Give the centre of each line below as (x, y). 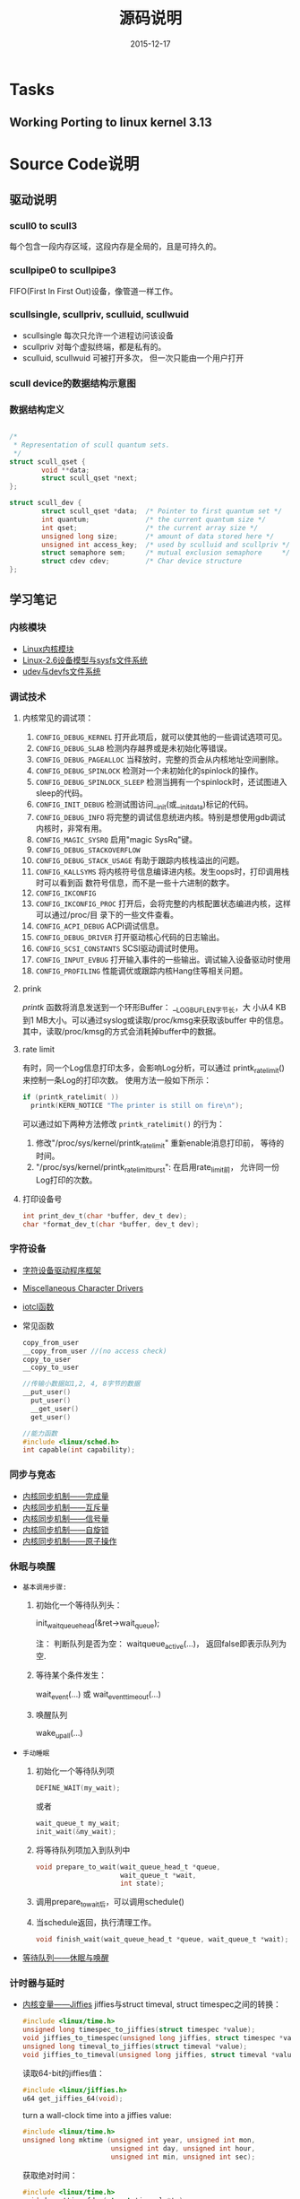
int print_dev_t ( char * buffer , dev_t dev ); (105, 1216)
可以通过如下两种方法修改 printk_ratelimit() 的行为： (124, 1124)
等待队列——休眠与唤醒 (65, 1958)
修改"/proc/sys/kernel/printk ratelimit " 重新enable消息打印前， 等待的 (160, 1144)
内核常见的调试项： (58, 718)
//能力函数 (40, 1433)
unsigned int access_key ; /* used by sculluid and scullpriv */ (166, 545)
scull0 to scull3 (43, 225)
